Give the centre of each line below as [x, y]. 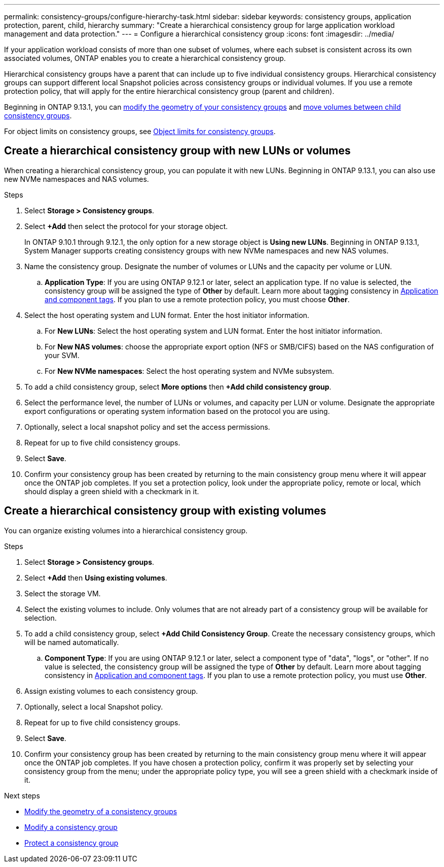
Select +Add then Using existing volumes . [96, 577]
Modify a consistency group [71, 827]
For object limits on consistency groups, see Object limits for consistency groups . [140, 131]
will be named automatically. [72, 642]
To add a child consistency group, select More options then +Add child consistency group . [178, 387]
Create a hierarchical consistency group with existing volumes [165, 511]
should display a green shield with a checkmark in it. [112, 491]
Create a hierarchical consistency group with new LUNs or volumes [177, 151]
